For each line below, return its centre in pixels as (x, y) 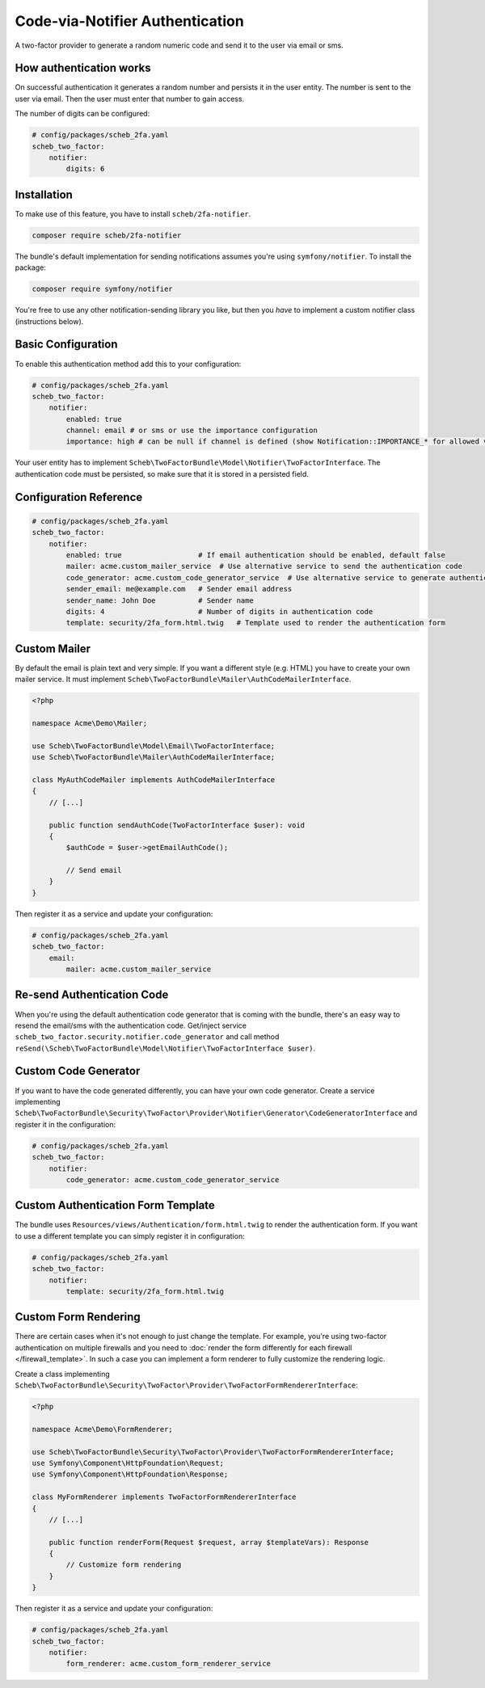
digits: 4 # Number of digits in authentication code (219, 611)
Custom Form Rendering (78, 1317)
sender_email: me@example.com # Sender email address (179, 589)
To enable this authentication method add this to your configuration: (128, 364)
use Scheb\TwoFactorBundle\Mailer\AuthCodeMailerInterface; (154, 757)
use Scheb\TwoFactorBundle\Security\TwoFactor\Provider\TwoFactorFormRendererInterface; (213, 1452)
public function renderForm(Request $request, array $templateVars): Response (209, 1542)
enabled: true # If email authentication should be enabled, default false (256, 555)
